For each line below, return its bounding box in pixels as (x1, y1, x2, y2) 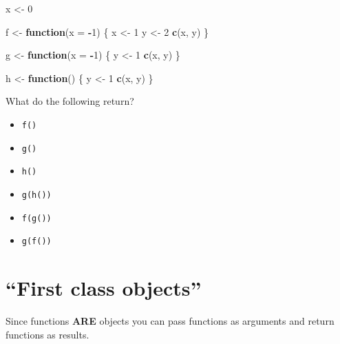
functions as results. (6, 327, 89, 341)
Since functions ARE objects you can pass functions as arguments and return (6, 314, 334, 328)
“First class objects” (6, 274, 202, 302)
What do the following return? (6, 94, 134, 108)
